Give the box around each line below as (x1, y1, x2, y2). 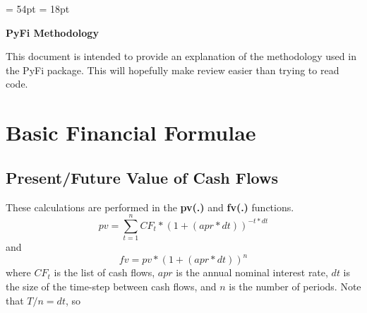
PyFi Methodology (6, 25, 99, 40)
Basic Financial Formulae (6, 118, 256, 147)
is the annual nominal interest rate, (176, 265, 328, 280)
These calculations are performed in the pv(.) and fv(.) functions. (6, 199, 294, 214)
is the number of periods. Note (229, 278, 361, 293)
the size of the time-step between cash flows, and (6, 278, 217, 293)
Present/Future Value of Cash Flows (6, 166, 278, 188)
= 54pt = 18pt (6, 1, 70, 16)
